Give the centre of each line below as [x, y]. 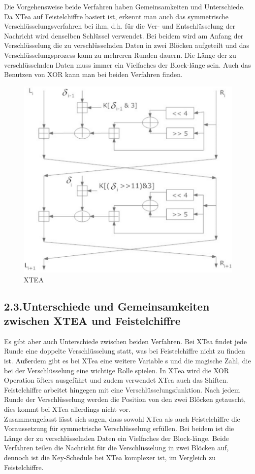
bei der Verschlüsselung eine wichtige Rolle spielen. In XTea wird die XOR [116, 370]
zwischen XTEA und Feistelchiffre [92, 321]
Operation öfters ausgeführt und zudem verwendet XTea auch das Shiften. [116, 380]
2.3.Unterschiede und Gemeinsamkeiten [107, 306]
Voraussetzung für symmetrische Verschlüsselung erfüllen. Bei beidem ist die [119, 428]
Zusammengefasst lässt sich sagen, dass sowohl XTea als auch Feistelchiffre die [122, 418]
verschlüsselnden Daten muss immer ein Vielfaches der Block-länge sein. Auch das [127, 64]
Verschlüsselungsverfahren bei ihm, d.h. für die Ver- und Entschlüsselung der [120, 26]
